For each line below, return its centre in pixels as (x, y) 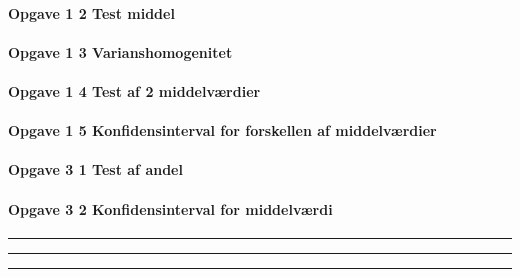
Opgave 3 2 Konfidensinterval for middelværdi (170, 208)
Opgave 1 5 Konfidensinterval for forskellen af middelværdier (222, 130)
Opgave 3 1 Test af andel (95, 169)
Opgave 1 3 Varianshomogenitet (120, 51)
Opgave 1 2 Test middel (91, 12)
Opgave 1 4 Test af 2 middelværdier (134, 90)
